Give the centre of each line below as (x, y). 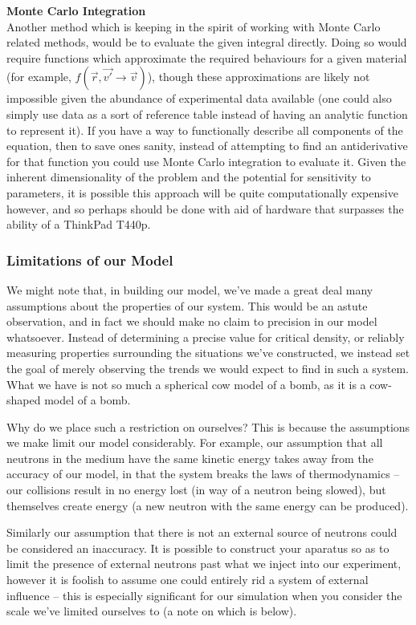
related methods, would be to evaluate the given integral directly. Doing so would (207, 42)
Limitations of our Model (90, 260)
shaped (24, 400)
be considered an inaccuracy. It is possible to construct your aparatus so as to (198, 548)
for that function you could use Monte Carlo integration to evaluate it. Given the (206, 161)
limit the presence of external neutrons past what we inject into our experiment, (204, 564)
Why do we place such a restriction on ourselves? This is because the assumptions (208, 426)
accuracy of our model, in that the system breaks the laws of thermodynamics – (203, 474)
